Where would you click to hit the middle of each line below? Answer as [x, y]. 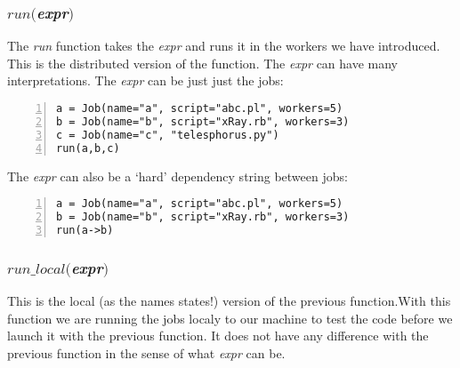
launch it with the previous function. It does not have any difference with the [218, 336]
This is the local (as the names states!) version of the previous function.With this [229, 301]
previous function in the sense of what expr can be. [146, 352]
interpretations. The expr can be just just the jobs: [145, 80]
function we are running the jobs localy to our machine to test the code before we [230, 318]
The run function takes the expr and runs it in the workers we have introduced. [224, 46]
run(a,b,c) [88, 148]
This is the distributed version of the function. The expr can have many [203, 63]
